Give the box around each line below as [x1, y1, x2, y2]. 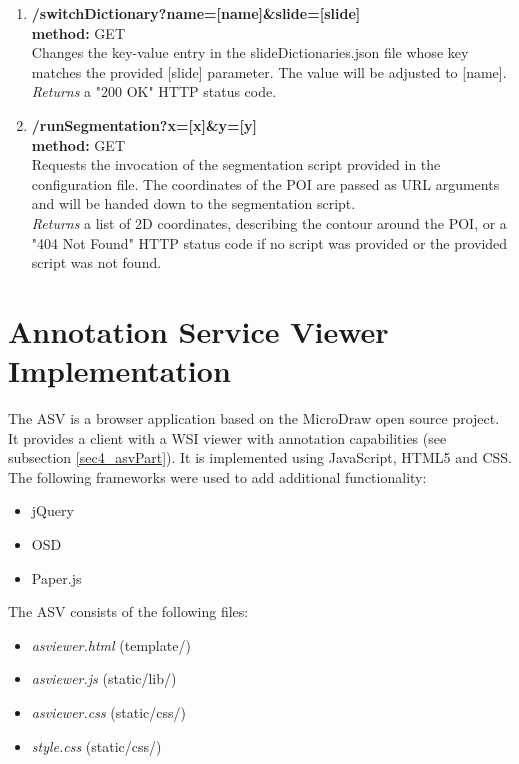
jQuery [31, 500, 74, 521]
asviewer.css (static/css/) [31, 701, 187, 722]
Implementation [8, 350, 231, 391]
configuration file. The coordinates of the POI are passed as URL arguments [31, 173, 500, 194]
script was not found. [31, 252, 162, 273]
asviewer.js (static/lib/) [31, 668, 177, 689]
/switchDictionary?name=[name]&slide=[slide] [31, 3, 361, 23]
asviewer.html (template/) [31, 634, 191, 655]
